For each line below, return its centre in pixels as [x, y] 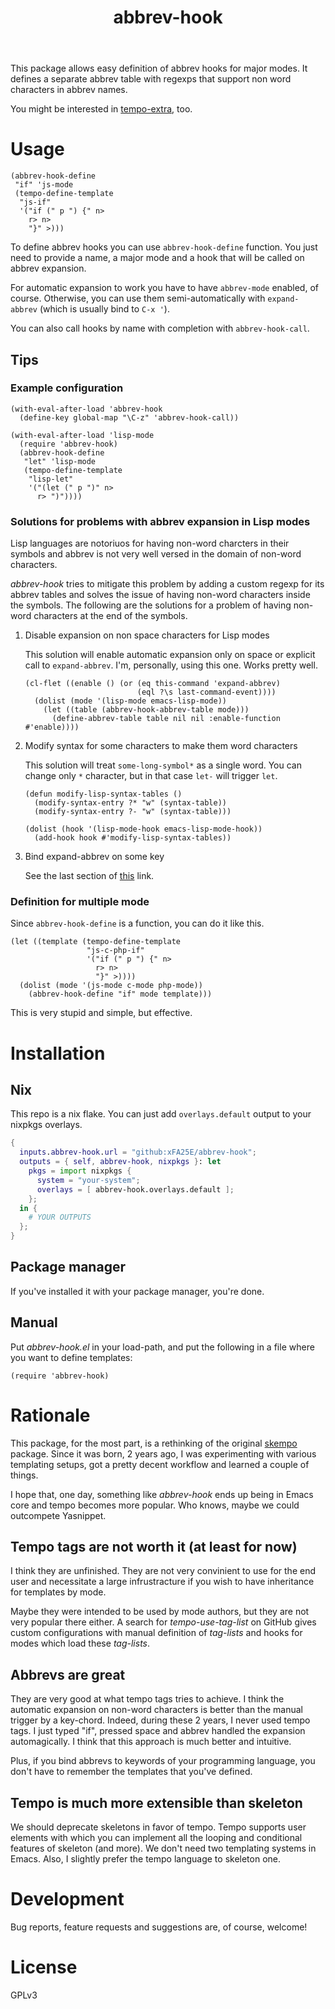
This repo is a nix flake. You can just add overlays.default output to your [161, 1114]
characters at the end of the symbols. [110, 616]
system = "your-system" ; [88, 1180]
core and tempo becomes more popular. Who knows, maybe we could [155, 1505]
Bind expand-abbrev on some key [94, 857]
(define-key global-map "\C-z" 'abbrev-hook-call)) [129, 417]
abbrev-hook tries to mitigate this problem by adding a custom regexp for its [167, 584]
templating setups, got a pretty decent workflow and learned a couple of [160, 1464]
